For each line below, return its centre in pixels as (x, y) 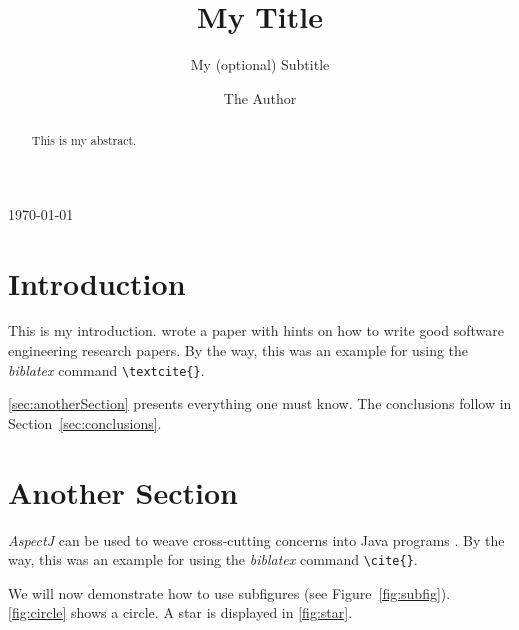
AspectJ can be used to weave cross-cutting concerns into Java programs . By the (256, 539)
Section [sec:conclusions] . (85, 422)
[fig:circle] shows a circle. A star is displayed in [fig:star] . (180, 612)
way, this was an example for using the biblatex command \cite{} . (213, 559)
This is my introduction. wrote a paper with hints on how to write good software (256, 330)
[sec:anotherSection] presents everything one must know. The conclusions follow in (260, 403)
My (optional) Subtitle (260, 64)
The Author (260, 97)
